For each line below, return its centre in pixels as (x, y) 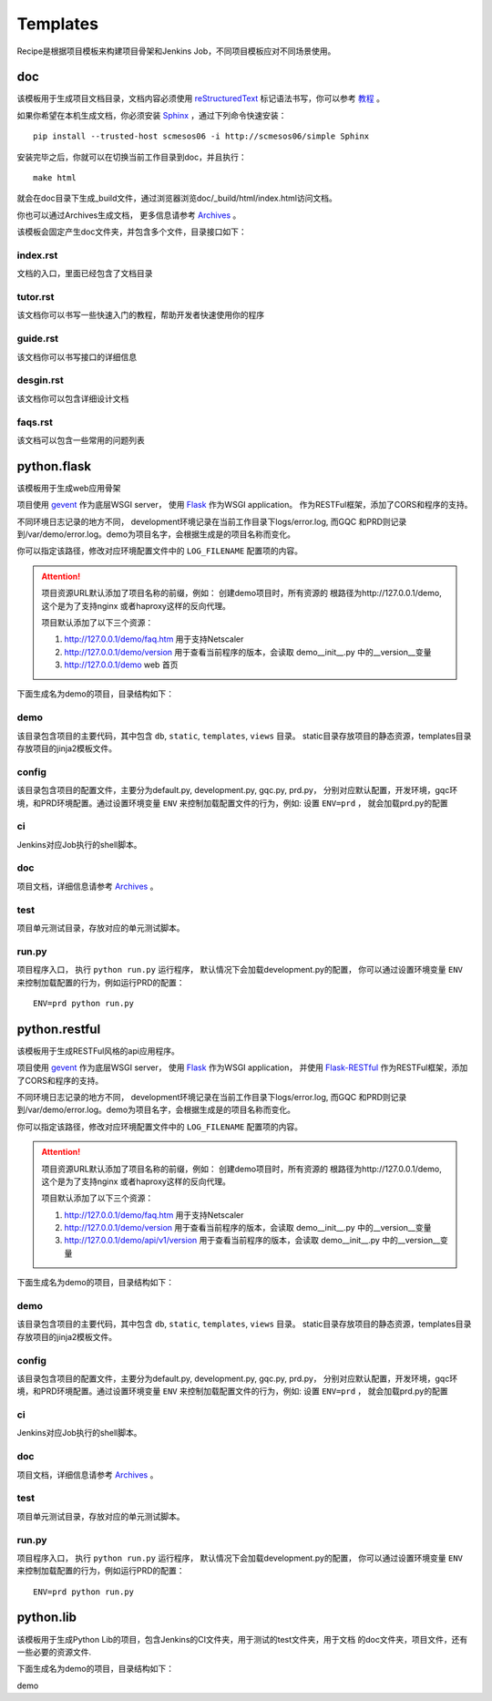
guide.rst (38, 339)
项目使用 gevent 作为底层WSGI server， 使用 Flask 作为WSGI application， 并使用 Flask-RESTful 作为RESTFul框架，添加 (242, 1067)
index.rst (37, 255)
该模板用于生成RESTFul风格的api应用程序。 (98, 1051)
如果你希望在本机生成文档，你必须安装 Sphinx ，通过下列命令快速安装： (152, 115)
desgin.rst (40, 380)
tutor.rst (36, 297)
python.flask (54, 466)
